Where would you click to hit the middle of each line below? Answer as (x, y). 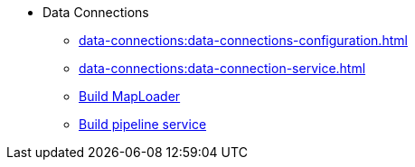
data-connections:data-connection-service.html (222, 68)
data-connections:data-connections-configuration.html (243, 40)
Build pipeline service (143, 124)
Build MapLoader (130, 96)
